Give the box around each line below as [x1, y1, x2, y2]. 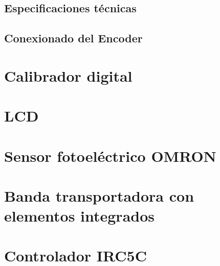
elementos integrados [4, 205, 155, 226]
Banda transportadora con [4, 185, 194, 206]
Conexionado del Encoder [4, 30, 143, 46]
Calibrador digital [4, 65, 133, 86]
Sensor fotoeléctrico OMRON [4, 145, 216, 166]
